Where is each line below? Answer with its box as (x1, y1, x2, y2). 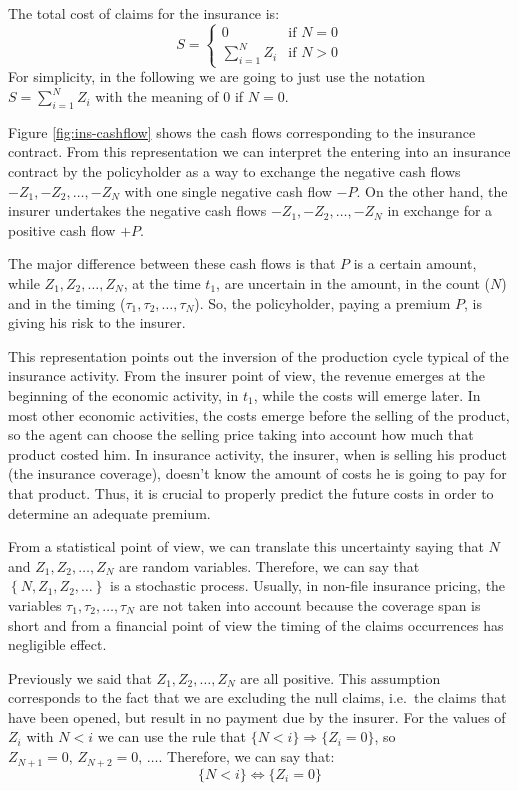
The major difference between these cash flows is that (8, 253, 336, 274)
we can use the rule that (97, 726, 246, 747)
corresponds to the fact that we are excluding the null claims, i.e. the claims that (8, 687, 507, 708)
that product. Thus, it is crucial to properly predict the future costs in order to (8, 482, 494, 503)
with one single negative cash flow (124, 180, 332, 201)
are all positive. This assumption (240, 667, 441, 688)
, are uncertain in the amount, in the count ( (216, 273, 490, 294)
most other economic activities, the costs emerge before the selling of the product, (8, 404, 510, 425)
